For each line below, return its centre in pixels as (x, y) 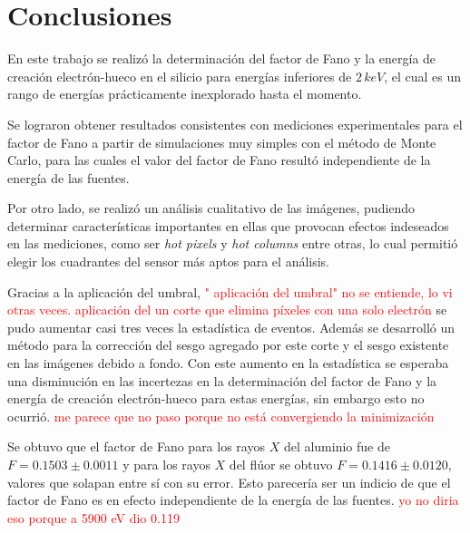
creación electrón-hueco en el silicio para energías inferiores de (180, 76)
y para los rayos (166, 464)
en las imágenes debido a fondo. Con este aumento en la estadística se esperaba (228, 363)
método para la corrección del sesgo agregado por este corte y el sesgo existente (228, 345)
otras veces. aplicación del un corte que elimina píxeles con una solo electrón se (227, 310)
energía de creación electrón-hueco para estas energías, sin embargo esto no (216, 398)
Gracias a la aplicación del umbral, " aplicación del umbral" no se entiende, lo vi (230, 291)
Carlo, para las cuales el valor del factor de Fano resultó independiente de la (219, 160)
